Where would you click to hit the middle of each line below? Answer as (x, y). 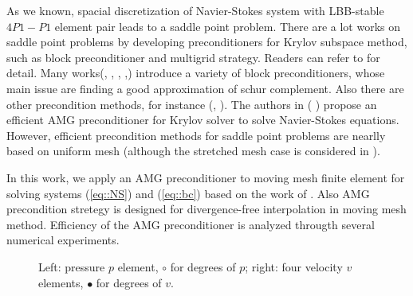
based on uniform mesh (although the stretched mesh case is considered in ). (193, 151)
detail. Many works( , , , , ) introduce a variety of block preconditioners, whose (196, 73)
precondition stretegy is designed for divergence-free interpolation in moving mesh (206, 209)
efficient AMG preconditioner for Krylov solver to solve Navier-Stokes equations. (203, 120)
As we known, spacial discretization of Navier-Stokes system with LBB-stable (195, 10)
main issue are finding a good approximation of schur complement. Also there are (205, 88)
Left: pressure (72, 266)
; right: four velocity (294, 266)
